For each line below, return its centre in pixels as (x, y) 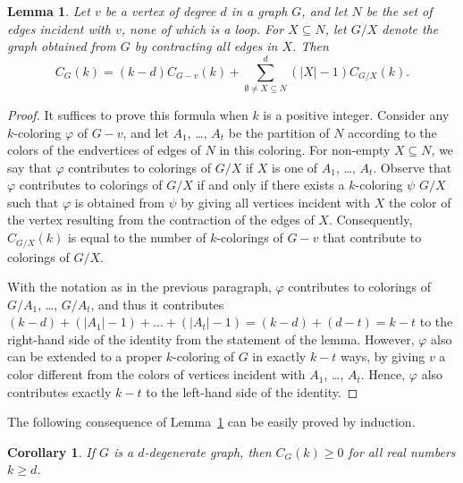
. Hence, (383, 374)
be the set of (399, 11)
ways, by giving (383, 356)
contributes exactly (59, 391)
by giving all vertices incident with (275, 202)
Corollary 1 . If (51, 451)
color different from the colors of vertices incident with (156, 374)
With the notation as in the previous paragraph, (139, 287)
